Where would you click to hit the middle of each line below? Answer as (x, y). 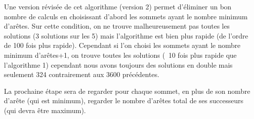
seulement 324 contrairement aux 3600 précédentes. (82, 74)
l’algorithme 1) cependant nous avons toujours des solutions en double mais (118, 64)
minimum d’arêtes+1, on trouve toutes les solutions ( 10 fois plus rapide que (120, 55)
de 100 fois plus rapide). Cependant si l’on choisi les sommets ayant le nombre (122, 45)
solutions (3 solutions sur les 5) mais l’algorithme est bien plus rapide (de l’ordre (126, 35)
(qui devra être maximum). (45, 110)
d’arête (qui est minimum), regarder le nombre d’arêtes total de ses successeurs (124, 100)
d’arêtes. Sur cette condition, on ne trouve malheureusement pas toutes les (117, 26)
